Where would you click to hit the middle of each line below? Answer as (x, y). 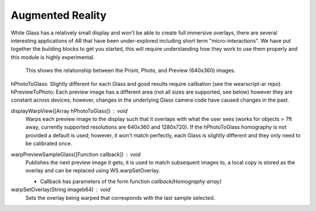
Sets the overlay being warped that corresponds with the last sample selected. (120, 198)
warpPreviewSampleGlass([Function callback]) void (75, 154)
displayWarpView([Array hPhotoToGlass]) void (69, 110)
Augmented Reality (59, 15)
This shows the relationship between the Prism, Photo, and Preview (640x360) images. (130, 71)
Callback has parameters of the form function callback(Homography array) (131, 181)
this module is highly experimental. (53, 57)
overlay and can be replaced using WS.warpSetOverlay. (93, 171)
